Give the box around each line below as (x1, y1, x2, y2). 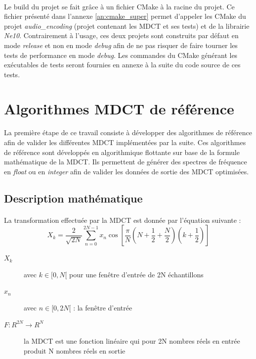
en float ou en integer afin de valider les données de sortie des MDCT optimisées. (4, 166, 249, 176)
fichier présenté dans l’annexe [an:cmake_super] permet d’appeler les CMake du (4, 11, 246, 21)
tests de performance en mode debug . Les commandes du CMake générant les (4, 50, 238, 60)
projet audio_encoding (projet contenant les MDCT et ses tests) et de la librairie (4, 20, 250, 31)
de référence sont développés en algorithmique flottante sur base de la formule (4, 147, 240, 157)
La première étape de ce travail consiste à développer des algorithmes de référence (4, 127, 252, 138)
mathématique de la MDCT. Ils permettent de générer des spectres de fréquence (4, 156, 247, 167)
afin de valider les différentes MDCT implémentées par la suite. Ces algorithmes (4, 137, 246, 147)
